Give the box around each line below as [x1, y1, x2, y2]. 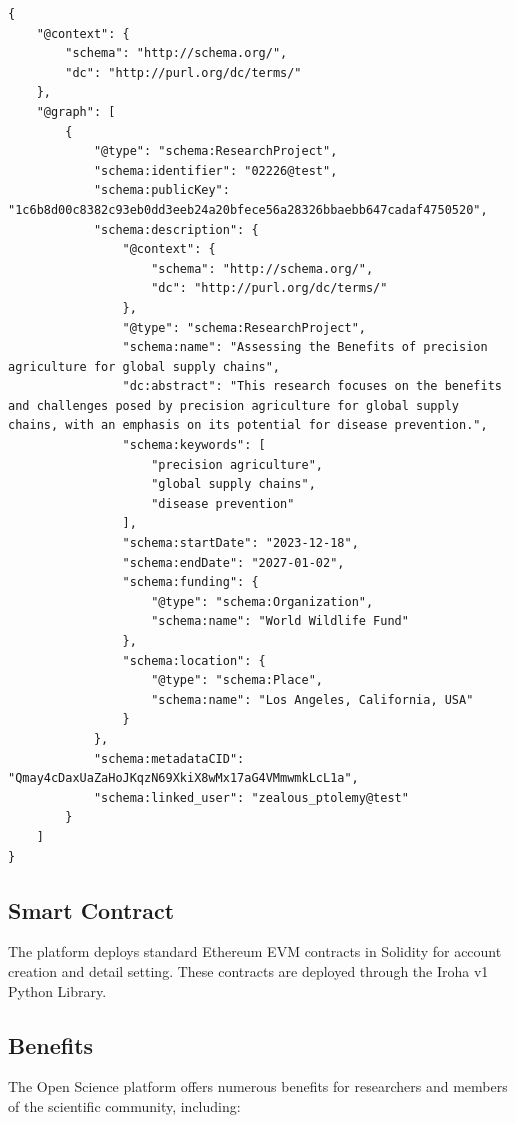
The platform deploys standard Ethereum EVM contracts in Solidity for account [8, 941, 502, 962]
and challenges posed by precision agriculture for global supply [8, 398, 460, 413]
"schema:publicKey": [93, 183, 230, 198]
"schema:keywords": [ [122, 438, 266, 453]
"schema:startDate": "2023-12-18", [122, 536, 359, 551]
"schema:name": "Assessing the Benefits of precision [122, 340, 488, 355]
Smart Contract [8, 894, 175, 925]
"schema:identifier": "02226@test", [93, 163, 338, 178]
